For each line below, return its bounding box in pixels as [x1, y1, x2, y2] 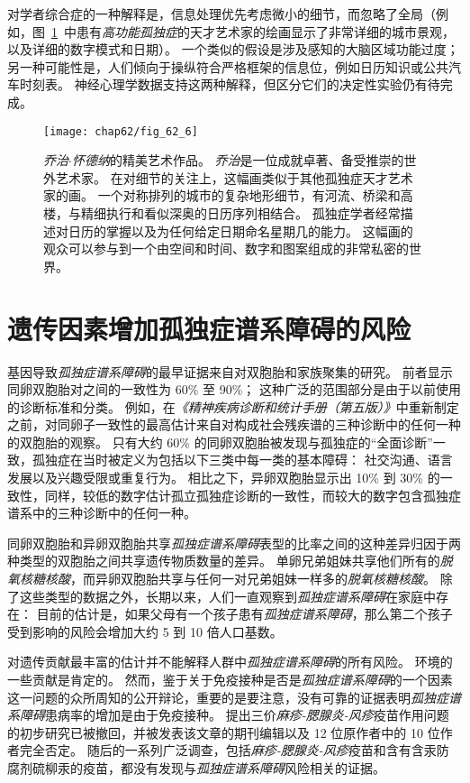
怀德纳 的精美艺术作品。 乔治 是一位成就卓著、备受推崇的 [71, 151, 404, 170]
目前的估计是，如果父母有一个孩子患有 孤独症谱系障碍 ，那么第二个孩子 [36, 604, 453, 623]
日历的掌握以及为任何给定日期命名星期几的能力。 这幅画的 [68, 221, 413, 240]
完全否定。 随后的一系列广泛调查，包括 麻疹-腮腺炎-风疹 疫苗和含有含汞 [19, 741, 437, 760]
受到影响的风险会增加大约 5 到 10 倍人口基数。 [7, 622, 283, 640]
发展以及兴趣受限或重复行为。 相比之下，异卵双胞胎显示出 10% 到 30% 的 [7, 468, 440, 487]
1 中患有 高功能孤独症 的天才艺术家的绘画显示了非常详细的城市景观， [51, 22, 455, 41]
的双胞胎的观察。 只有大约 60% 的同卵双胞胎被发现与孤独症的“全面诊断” [7, 432, 433, 451]
